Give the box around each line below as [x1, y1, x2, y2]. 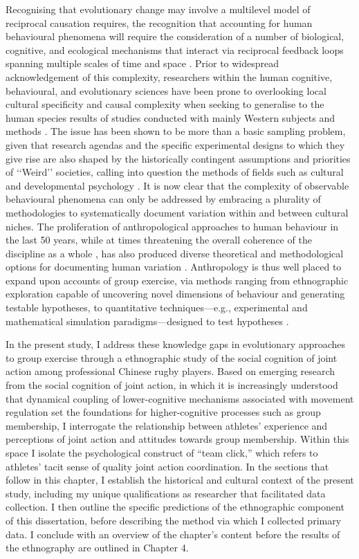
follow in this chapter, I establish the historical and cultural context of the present [6, 473, 354, 487]
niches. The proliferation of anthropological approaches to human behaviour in [6, 219, 339, 233]
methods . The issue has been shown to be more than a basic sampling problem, [6, 124, 346, 138]
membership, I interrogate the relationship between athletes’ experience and [6, 418, 328, 432]
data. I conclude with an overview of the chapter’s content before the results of [6, 526, 340, 541]
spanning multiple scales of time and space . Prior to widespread [6, 56, 279, 71]
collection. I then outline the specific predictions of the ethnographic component [6, 500, 344, 514]
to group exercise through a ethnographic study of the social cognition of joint [6, 350, 338, 365]
